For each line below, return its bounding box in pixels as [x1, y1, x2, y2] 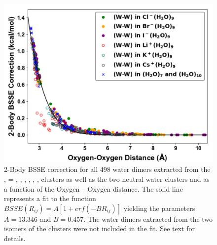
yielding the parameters [123, 203, 195, 213]
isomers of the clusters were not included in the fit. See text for [4, 223, 195, 234]
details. [4, 233, 26, 244]
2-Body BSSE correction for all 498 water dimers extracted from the [4, 164, 211, 174]
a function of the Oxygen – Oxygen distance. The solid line [4, 183, 183, 194]
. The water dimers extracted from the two [83, 213, 213, 224]
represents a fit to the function [4, 193, 96, 204]
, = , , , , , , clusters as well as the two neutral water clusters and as [4, 174, 210, 184]
